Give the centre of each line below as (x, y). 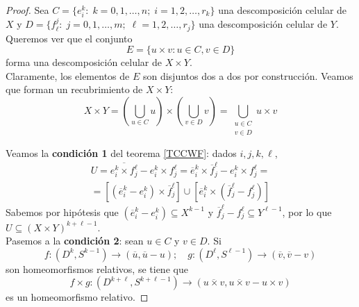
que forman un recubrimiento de (74, 89)
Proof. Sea (27, 10)
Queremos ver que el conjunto (69, 38)
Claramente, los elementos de (68, 75)
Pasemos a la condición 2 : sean (75, 241)
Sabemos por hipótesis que (62, 211)
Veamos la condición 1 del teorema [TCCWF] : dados (121, 152)
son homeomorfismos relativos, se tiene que (97, 268)
